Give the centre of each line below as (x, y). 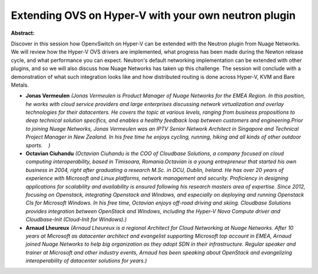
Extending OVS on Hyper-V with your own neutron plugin (153, 15)
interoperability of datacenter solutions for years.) (86, 261)
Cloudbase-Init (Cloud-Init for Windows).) (76, 219)
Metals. (20, 85)
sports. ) (38, 145)
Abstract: (23, 33)
